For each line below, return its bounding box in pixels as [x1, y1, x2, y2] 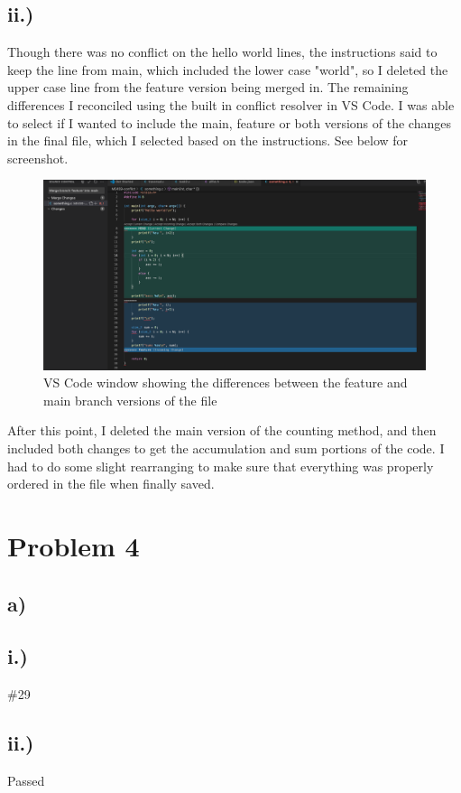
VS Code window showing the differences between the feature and [43, 373, 408, 392]
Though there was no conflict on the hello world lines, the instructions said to [7, 42, 438, 61]
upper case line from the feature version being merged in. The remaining [7, 78, 409, 97]
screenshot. [7, 148, 69, 167]
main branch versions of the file [43, 390, 217, 409]
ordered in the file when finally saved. [7, 474, 215, 493]
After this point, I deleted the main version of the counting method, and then [7, 421, 437, 440]
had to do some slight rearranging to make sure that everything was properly [7, 456, 434, 475]
